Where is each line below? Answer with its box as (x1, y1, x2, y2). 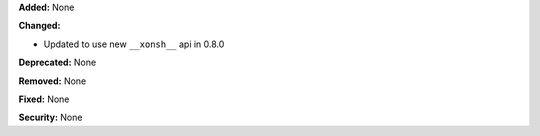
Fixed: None (18, 93, 70, 105)
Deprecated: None (18, 56, 97, 69)
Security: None (18, 111, 83, 124)
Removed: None (18, 75, 87, 87)
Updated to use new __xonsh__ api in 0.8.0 (43, 38, 225, 50)
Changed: (18, 20, 61, 32)
